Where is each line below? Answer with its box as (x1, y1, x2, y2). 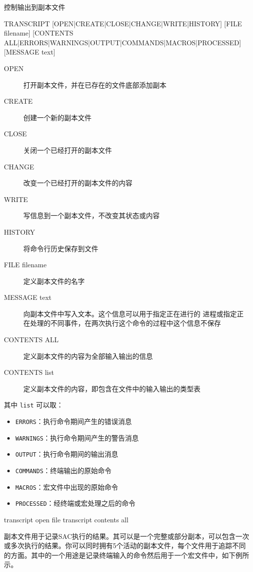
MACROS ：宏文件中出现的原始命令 (15, 481, 118, 492)
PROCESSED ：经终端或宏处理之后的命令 (15, 498, 136, 508)
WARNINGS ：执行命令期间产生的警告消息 (15, 432, 139, 443)
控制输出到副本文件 (4, 2, 65, 12)
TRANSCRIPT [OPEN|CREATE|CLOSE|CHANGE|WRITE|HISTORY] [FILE (4, 18, 242, 28)
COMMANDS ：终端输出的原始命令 (15, 465, 112, 476)
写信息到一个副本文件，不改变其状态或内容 (23, 210, 160, 221)
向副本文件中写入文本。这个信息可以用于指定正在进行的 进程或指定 (23, 308, 237, 318)
